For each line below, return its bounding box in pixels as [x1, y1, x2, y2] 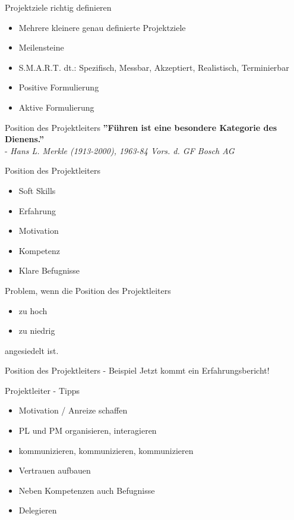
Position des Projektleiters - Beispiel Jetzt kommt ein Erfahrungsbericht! [5, 364, 270, 377]
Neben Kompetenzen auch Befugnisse [18, 484, 155, 496]
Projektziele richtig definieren [5, 1, 112, 13]
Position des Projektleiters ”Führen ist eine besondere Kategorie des [5, 121, 277, 133]
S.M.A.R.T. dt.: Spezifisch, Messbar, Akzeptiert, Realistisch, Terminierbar [18, 61, 289, 73]
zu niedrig [18, 324, 55, 337]
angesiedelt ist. [5, 344, 59, 356]
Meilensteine [18, 41, 64, 54]
